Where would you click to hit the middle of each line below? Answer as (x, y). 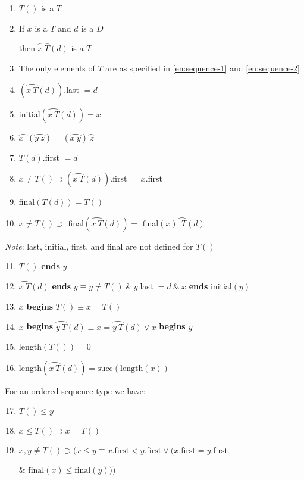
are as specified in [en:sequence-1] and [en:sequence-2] (203, 68)
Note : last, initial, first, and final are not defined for (99, 246)
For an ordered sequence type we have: (75, 390)
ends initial (210, 286)
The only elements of (57, 68)
